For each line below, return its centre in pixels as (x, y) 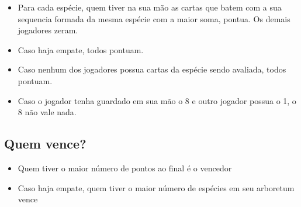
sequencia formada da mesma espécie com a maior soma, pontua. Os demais (154, 18)
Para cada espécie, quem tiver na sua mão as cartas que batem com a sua (150, 7)
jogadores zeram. (48, 30)
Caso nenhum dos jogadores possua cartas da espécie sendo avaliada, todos (152, 69)
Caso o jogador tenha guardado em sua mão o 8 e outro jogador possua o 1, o (157, 100)
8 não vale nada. (47, 112)
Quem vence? (45, 144)
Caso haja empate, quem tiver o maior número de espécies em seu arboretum (156, 187)
